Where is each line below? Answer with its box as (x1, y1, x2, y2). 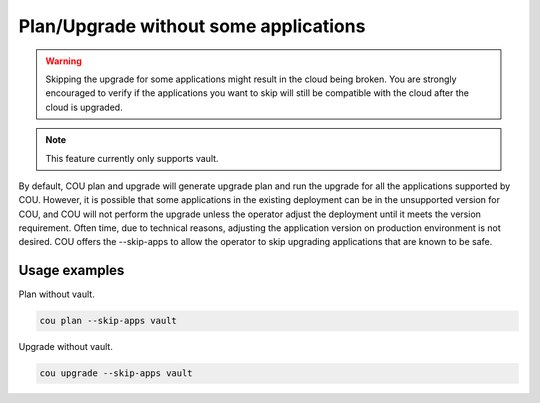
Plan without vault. (18, 288, 95, 300)
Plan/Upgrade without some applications (18, 15, 366, 37)
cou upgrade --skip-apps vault (39, 368, 194, 379)
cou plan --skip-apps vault (39, 315, 177, 327)
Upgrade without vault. (18, 341, 114, 353)
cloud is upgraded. (45, 101, 124, 113)
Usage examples (18, 262, 125, 279)
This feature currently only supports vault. (45, 152, 219, 164)
